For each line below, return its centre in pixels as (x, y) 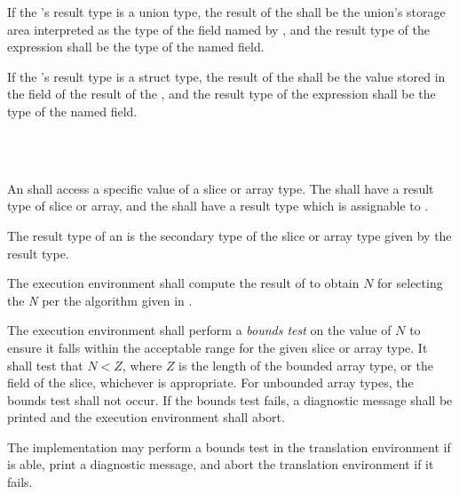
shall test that (45, 365)
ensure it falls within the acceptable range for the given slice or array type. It (218, 347)
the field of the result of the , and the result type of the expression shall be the (222, 94)
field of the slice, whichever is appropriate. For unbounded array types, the (210, 382)
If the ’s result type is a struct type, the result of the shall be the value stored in (226, 76)
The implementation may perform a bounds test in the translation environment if (229, 446)
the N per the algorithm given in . (100, 300)
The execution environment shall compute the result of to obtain (183, 283)
